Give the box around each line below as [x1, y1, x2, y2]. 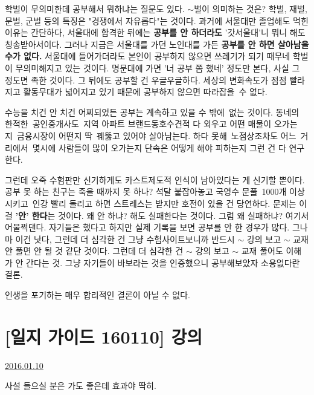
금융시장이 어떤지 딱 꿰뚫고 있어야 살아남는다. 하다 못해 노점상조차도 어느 [16, 129, 296, 142]
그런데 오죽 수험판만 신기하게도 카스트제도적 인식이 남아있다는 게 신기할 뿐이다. [5, 173, 305, 186]
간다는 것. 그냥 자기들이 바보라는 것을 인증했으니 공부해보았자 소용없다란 [26, 256, 300, 269]
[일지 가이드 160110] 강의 [5, 324, 202, 348]
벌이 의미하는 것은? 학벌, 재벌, [194, 2, 307, 15]
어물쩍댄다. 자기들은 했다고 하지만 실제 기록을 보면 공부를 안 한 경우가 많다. [5, 221, 290, 233]
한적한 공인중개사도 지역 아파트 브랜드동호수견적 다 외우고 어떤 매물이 [5, 117, 272, 130]
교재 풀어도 [241, 244, 283, 257]
